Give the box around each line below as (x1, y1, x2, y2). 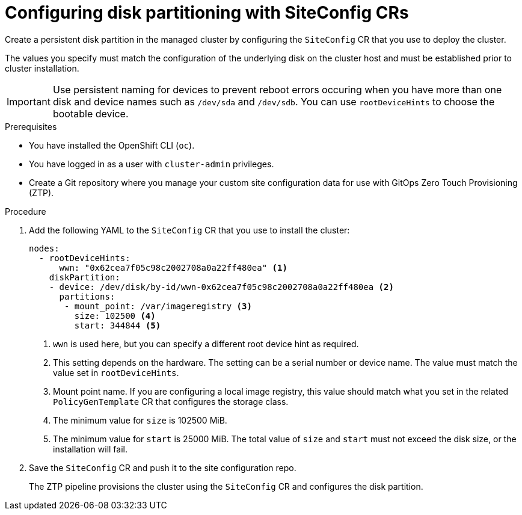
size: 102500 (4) (74, 310, 156, 321)
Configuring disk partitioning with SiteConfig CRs (5, 2, 409, 23)
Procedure (5, 206, 46, 217)
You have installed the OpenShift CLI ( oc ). (29, 140, 195, 150)
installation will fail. (53, 443, 127, 454)
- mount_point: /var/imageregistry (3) (64, 301, 252, 311)
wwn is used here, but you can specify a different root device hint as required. (53, 338, 359, 349)
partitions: (59, 291, 115, 301)
